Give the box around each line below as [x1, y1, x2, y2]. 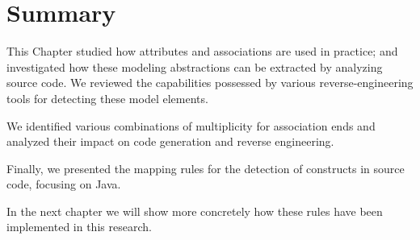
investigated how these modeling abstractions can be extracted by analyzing [6, 58, 383, 75]
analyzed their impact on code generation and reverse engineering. [6, 133, 334, 150]
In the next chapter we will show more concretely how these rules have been [6, 202, 383, 219]
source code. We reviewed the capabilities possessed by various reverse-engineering [6, 74, 414, 91]
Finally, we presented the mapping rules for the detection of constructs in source [6, 159, 405, 176]
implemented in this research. [6, 218, 152, 235]
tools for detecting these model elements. [6, 89, 208, 106]
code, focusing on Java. [6, 176, 121, 192]
